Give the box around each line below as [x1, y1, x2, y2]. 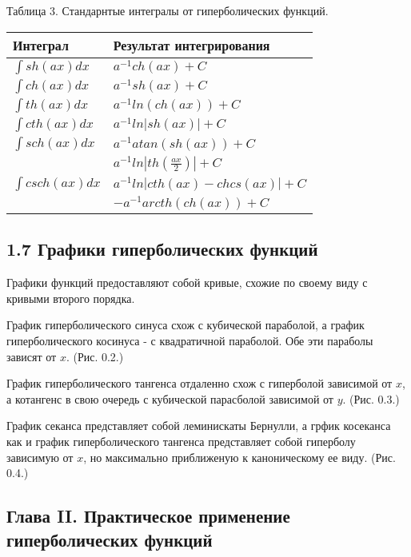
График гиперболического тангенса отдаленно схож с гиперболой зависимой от [6, 375, 393, 392]
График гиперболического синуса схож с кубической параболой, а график [6, 316, 365, 333]
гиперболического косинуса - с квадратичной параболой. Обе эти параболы [6, 332, 373, 348]
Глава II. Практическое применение [6, 503, 290, 528]
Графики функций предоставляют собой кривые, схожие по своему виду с [6, 274, 368, 291]
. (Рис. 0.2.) [66, 348, 124, 364]
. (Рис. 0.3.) [342, 390, 400, 407]
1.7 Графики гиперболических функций [6, 237, 318, 261]
